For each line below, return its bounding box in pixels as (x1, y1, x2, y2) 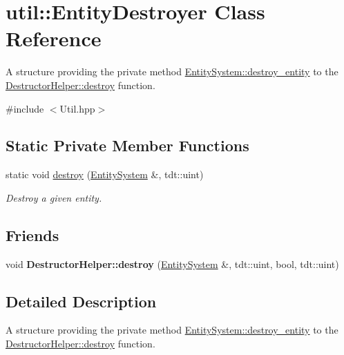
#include (6, 101, 44, 115)
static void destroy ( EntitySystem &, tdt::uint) (6, 167, 204, 182)
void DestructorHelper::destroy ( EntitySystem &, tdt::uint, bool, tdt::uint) (6, 256, 339, 271)
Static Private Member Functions (6, 135, 249, 156)
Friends (6, 224, 59, 245)
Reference (6, 24, 102, 52)
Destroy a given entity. (6, 190, 102, 204)
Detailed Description (6, 290, 157, 311)
